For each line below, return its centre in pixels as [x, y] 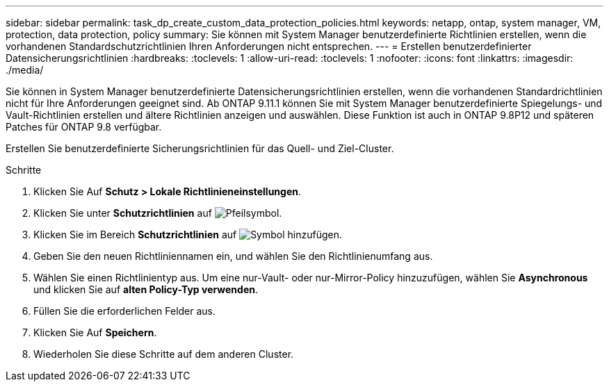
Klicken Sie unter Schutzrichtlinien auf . [158, 213]
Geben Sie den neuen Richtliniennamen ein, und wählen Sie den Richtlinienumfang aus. [233, 256]
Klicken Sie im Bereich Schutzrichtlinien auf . [188, 234]
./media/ [25, 70]
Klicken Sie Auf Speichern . [95, 332]
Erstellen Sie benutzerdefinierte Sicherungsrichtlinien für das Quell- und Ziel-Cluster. [200, 148]
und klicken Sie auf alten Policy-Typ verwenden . [146, 289]
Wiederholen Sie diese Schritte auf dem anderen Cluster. [164, 354]
